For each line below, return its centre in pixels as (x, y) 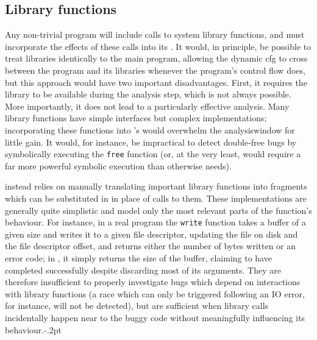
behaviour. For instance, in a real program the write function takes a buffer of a (155, 222)
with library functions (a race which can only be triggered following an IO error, (155, 293)
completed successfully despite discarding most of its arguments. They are (143, 270)
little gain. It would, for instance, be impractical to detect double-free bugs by (151, 142)
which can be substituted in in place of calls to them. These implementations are (156, 198)
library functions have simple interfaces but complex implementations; (136, 118)
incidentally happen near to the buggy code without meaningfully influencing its (155, 317)
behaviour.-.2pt (34, 329)
